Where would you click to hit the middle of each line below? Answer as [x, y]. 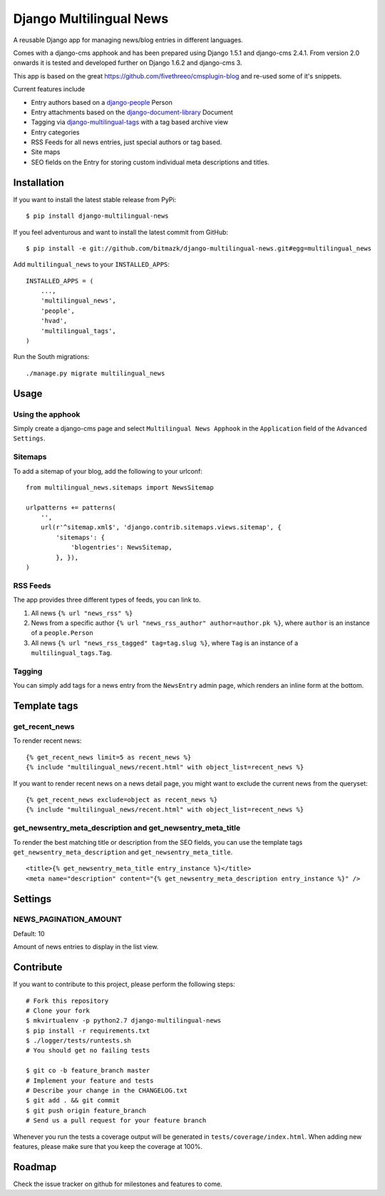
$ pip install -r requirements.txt [88, 1030]
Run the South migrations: [51, 357]
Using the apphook [47, 414]
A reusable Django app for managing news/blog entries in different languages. [128, 40]
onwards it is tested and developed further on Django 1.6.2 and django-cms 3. [128, 63]
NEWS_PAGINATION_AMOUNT [68, 919]
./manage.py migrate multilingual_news [96, 373]
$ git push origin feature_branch [86, 1110]
